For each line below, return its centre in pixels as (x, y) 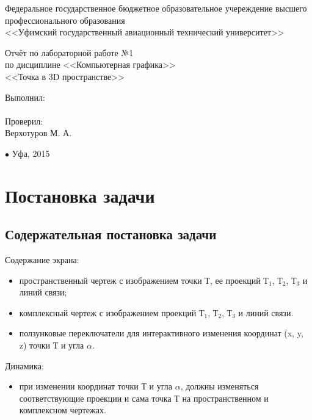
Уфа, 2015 (31, 153)
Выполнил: (25, 97)
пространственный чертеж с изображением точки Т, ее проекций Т (144, 280)
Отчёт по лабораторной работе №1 (69, 52)
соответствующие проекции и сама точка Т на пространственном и (144, 398)
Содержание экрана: (42, 260)
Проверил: (24, 121)
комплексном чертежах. (63, 410)
